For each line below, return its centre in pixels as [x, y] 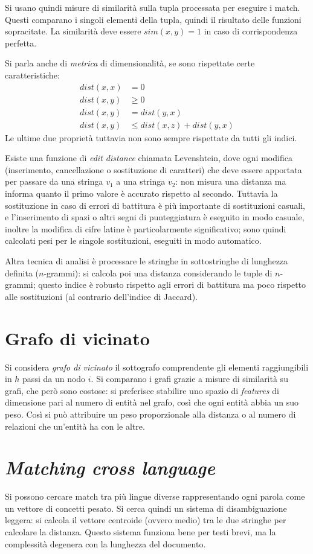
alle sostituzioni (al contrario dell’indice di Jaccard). [101, 296]
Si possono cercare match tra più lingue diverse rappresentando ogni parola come [155, 496]
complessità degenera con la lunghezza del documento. [105, 543]
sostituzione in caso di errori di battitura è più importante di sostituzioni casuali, [155, 205]
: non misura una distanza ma [231, 181]
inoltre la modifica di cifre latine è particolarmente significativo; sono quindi [146, 228]
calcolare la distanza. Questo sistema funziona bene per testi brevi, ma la [140, 532]
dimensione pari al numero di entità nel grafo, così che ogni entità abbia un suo [152, 402]
